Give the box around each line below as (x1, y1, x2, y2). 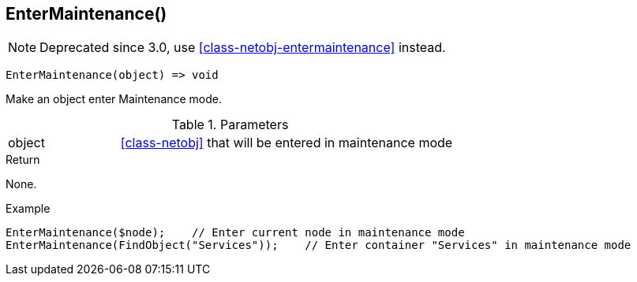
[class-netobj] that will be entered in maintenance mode (120, 135, 453, 151)
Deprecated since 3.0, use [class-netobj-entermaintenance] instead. (39, 39, 446, 56)
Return (6, 153, 40, 167)
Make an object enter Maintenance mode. (6, 92, 223, 106)
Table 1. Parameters (171, 117, 289, 133)
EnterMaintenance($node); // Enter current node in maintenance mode (6, 226, 465, 239)
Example (6, 202, 51, 216)
